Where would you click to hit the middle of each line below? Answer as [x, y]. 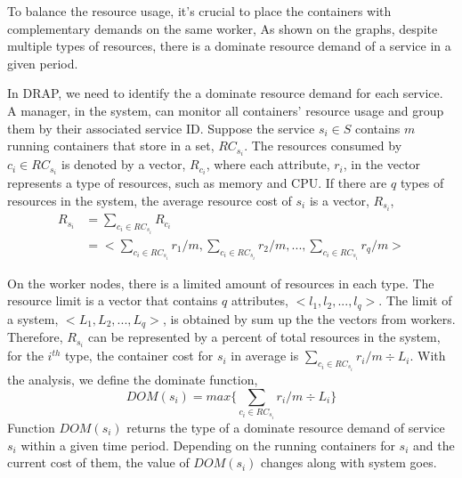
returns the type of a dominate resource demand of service [286, 427]
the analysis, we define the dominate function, [133, 380]
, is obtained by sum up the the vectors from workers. [309, 318]
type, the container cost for [139, 356]
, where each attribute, [268, 164]
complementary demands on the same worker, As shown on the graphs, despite [223, 28]
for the [25, 356]
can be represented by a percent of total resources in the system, [264, 337]
